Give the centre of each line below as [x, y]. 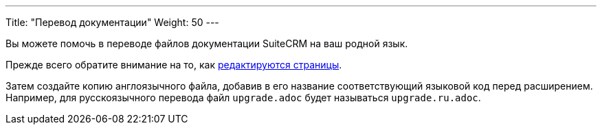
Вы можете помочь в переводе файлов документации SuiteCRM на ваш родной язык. [207, 43]
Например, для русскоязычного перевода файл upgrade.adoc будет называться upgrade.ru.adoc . [243, 97]
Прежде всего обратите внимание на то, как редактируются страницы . [174, 65]
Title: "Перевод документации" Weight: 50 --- [112, 22]
